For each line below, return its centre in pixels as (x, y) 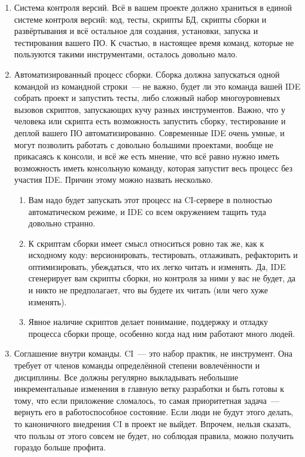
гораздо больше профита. (60, 447)
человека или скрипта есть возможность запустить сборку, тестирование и (150, 121)
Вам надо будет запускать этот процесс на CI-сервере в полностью (150, 199)
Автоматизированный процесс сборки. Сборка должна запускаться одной (147, 74)
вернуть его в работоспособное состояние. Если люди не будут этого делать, (154, 412)
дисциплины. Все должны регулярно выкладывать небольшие (126, 377)
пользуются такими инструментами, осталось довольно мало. (126, 54)
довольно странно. (62, 223)
